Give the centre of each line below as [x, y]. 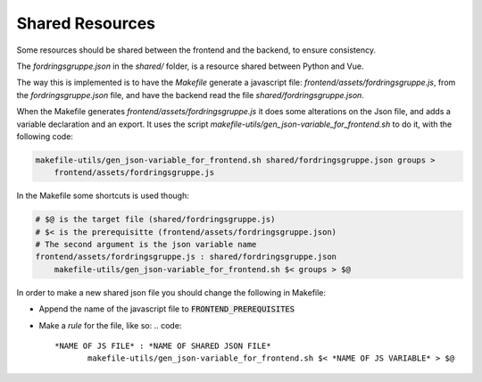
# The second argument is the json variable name [146, 245]
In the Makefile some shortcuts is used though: [103, 195]
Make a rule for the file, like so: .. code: [110, 325]
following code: [45, 136]
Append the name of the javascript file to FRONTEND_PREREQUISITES [166, 309]
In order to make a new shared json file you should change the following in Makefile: [171, 292]
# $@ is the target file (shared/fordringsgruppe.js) [155, 220]
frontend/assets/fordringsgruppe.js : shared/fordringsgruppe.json [186, 257]
